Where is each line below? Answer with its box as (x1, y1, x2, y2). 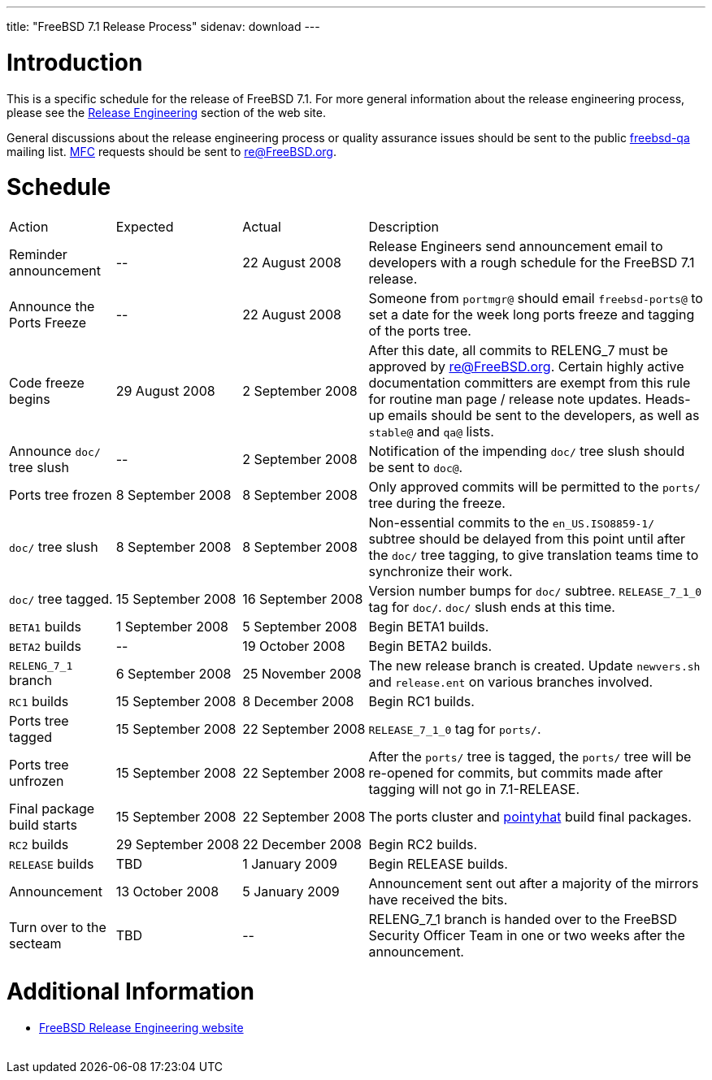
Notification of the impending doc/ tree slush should (368, 443, 685, 459)
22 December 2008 (242, 836, 363, 852)
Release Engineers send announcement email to (368, 238, 663, 254)
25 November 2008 (242, 666, 362, 682)
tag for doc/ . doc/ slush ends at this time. (368, 599, 615, 615)
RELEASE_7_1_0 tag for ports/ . (368, 721, 541, 737)
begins (9, 391, 50, 407)
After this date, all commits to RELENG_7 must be (368, 342, 668, 358)
